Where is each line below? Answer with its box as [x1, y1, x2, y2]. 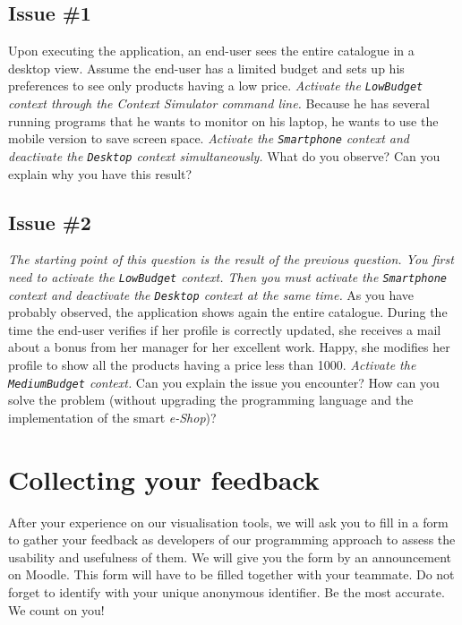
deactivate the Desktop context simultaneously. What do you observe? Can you [8, 146, 441, 165]
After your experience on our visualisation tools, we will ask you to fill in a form [8, 512, 449, 531]
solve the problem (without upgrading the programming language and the [8, 390, 414, 409]
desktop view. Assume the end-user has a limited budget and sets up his [8, 58, 405, 77]
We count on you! [8, 600, 105, 619]
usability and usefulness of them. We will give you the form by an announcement [8, 547, 452, 566]
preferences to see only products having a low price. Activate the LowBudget [8, 76, 423, 95]
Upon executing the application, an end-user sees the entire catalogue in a [8, 41, 415, 60]
